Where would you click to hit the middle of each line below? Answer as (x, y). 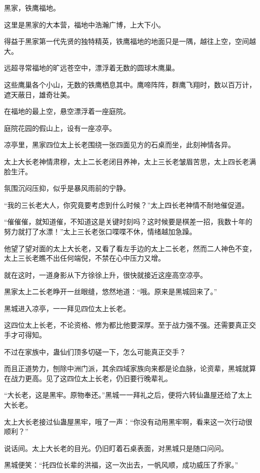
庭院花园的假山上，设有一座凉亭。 (60, 128)
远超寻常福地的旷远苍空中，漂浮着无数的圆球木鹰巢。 (91, 68)
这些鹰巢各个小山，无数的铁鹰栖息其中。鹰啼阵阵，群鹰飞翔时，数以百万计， (130, 84)
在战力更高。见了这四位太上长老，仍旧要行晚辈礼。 (88, 378)
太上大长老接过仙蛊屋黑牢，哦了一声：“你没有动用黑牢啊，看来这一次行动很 (128, 421)
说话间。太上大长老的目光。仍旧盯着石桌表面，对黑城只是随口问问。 (116, 448)
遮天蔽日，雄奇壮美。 (39, 94)
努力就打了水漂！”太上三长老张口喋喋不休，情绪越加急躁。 (100, 231)
